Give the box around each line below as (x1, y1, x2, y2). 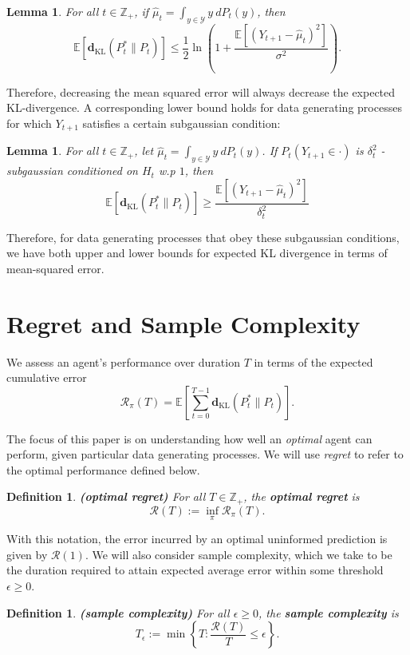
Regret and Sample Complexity (6, 307, 361, 339)
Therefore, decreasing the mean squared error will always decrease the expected (6, 83, 396, 100)
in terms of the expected (254, 353, 373, 370)
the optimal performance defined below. (6, 461, 200, 478)
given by (6, 546, 48, 562)
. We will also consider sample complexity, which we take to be (85, 546, 392, 562)
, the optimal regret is (243, 488, 360, 505)
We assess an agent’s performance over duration (6, 353, 240, 370)
